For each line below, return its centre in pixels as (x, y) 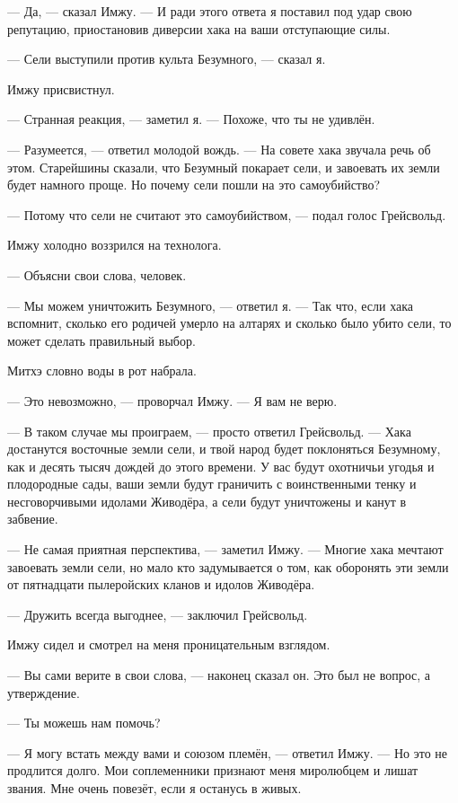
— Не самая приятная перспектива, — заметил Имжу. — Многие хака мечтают (225, 549)
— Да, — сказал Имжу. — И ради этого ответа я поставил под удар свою (210, 11)
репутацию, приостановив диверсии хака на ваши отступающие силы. (199, 28)
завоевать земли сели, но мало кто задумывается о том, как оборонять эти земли (228, 566)
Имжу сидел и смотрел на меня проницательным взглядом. (169, 644)
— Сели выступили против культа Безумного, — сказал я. (167, 59)
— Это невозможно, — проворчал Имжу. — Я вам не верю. (172, 400)
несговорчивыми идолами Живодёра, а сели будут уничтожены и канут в (207, 501)
